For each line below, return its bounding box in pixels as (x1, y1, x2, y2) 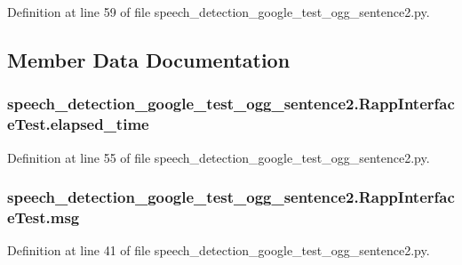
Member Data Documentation (7, 45, 291, 73)
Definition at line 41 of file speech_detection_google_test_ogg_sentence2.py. (7, 241, 430, 260)
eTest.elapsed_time (7, 113, 149, 135)
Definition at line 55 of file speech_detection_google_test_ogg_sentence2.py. (7, 148, 430, 166)
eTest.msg (7, 205, 80, 228)
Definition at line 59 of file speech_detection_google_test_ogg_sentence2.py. (7, 3, 430, 20)
